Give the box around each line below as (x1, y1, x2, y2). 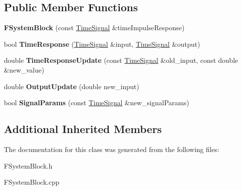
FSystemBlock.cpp (4, 177, 60, 187)
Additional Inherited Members (4, 121, 162, 136)
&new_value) (4, 64, 44, 75)
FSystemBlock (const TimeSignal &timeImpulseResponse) (4, 22, 185, 33)
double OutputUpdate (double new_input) (4, 81, 139, 91)
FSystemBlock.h (4, 160, 53, 171)
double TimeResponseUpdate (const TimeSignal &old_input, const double (4, 55, 238, 65)
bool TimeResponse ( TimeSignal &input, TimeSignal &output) (4, 38, 200, 49)
